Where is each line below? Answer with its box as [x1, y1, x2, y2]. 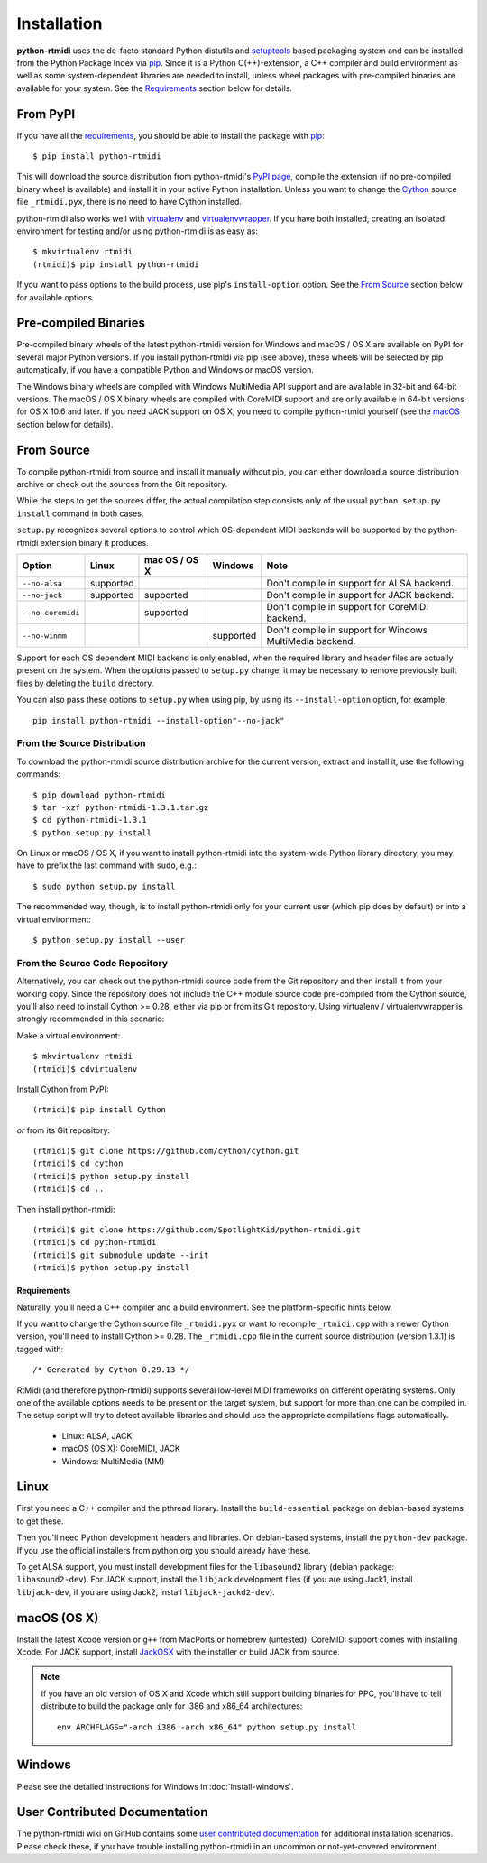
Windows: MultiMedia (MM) [61, 1455, 165, 1466]
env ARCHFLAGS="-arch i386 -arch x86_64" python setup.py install [57, 1721, 357, 1732]
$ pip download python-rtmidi [32, 789, 167, 800]
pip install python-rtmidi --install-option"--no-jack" [32, 715, 285, 725]
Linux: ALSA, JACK [61, 1430, 133, 1441]
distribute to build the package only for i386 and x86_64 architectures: [41, 1701, 303, 1711]
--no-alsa [22, 578, 63, 588]
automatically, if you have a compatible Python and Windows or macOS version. [16, 364, 315, 375]
